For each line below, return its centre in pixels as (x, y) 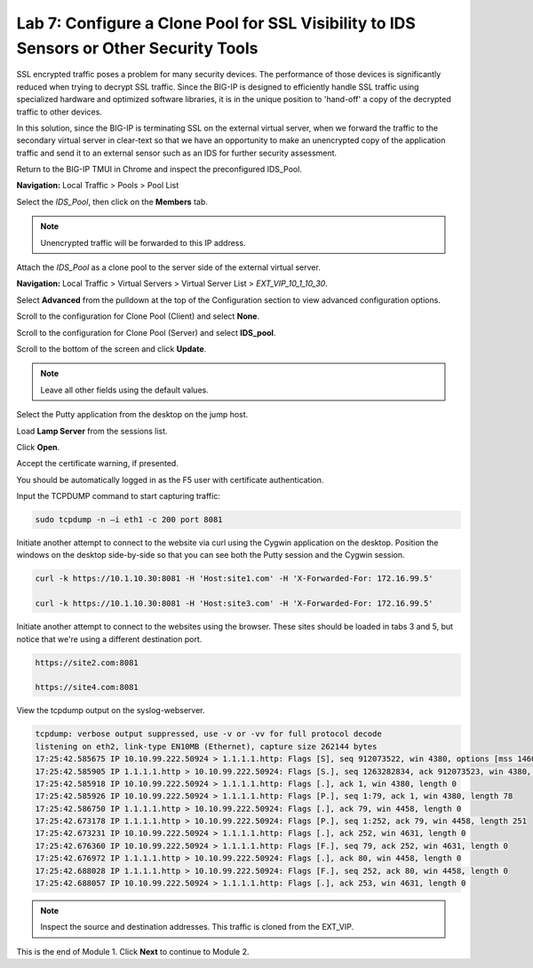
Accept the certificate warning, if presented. (98, 464)
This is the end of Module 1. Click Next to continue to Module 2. (133, 951)
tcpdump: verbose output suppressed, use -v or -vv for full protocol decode (208, 734)
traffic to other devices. (59, 112)
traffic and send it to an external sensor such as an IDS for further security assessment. (177, 153)
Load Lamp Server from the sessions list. (92, 431)
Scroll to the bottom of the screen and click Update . (111, 349)
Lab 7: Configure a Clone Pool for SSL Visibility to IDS (216, 23)
